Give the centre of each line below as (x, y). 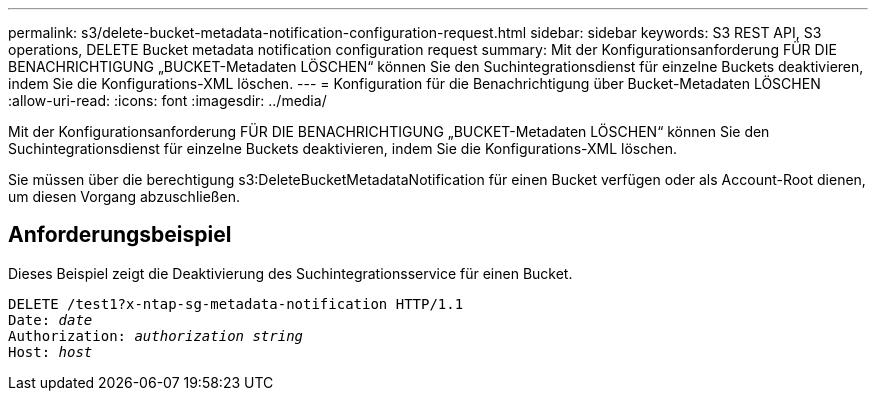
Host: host (50, 351)
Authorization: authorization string (156, 335)
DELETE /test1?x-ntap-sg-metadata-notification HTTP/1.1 (236, 303)
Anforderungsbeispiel (120, 235)
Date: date (50, 319)
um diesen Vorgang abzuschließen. (124, 196)
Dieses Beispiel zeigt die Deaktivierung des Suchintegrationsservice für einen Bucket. (290, 273)
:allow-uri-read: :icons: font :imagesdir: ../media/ (167, 100)
